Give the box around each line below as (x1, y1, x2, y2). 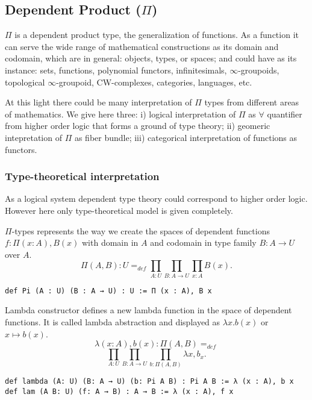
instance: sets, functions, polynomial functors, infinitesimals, (5, 63, 227, 76)
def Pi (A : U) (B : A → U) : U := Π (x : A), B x (5, 286, 212, 295)
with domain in (81, 236, 139, 249)
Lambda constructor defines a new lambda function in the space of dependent (5, 304, 292, 316)
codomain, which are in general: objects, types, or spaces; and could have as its (5, 52, 297, 64)
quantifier (267, 107, 302, 120)
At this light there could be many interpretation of (5, 96, 192, 108)
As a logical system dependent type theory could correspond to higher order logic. (5, 192, 308, 205)
